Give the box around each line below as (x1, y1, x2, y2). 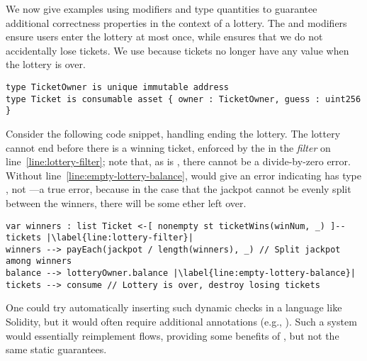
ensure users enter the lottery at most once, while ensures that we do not (6, 29, 323, 44)
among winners (6, 256, 72, 267)
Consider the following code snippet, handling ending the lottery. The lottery (6, 126, 341, 140)
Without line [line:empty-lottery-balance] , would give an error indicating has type (6, 167, 361, 182)
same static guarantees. (6, 342, 107, 357)
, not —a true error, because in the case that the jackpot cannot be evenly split (6, 182, 351, 196)
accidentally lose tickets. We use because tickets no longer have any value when (6, 43, 349, 57)
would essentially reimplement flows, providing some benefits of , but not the (6, 328, 339, 343)
